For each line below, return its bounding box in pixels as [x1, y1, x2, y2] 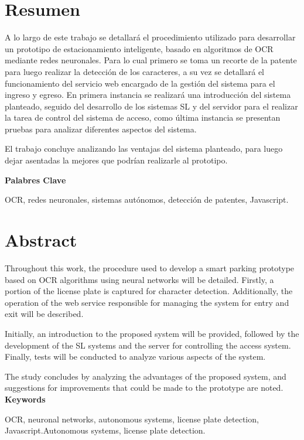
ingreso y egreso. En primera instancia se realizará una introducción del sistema [5, 88, 291, 101]
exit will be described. [5, 308, 84, 320]
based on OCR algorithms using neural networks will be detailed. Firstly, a [5, 273, 274, 285]
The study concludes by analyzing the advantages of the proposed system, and [5, 370, 286, 382]
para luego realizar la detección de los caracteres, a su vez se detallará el [5, 65, 265, 77]
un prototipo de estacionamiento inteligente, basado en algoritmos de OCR [5, 42, 274, 54]
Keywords [5, 393, 46, 405]
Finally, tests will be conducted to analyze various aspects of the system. [5, 350, 266, 363]
